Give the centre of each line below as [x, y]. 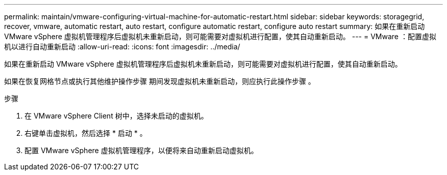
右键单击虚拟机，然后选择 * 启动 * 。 [86, 133]
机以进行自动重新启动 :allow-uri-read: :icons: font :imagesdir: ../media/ [122, 47]
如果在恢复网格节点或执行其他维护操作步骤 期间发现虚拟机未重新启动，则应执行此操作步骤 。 [160, 81]
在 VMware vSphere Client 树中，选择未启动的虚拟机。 [116, 116]
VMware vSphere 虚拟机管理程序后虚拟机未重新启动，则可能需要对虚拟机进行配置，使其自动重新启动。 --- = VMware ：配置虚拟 [220, 36]
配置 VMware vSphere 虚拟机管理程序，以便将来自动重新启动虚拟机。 [141, 150]
